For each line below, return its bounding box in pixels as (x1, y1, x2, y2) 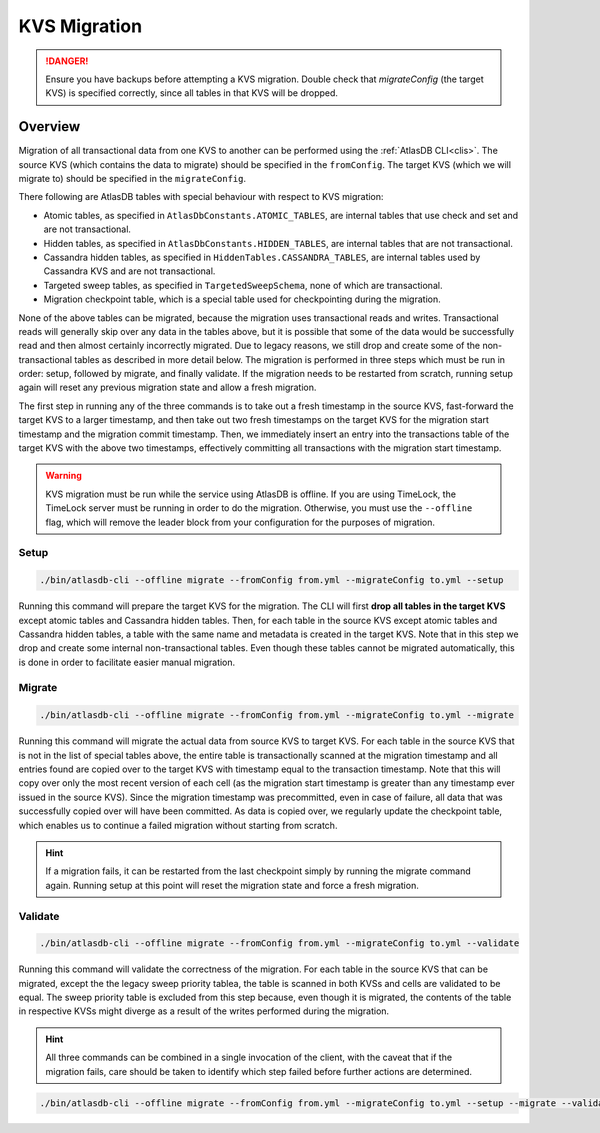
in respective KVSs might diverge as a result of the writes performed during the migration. (18, 1005, 390, 1017)
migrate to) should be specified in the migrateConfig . (18, 173, 247, 185)
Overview (18, 118, 81, 135)
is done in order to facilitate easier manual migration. (18, 656, 236, 668)
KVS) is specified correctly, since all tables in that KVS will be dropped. (45, 87, 339, 99)
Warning (45, 470, 82, 482)
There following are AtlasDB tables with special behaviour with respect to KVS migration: (18, 191, 384, 203)
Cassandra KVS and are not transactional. (43, 265, 216, 277)
